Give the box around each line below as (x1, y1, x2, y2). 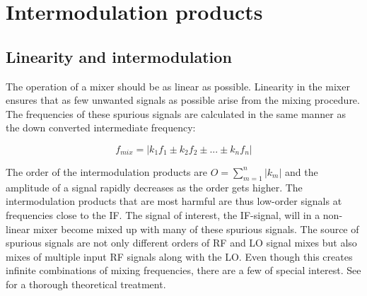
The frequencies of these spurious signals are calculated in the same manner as (6, 106, 346, 121)
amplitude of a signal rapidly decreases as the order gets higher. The (6, 179, 303, 194)
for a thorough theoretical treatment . (6, 276, 166, 291)
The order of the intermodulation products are (6, 164, 207, 179)
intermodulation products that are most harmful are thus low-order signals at (6, 194, 342, 208)
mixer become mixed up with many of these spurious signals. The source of (33, 221, 359, 236)
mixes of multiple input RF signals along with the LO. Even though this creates (6, 249, 353, 264)
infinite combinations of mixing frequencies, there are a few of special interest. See (6, 263, 361, 278)
